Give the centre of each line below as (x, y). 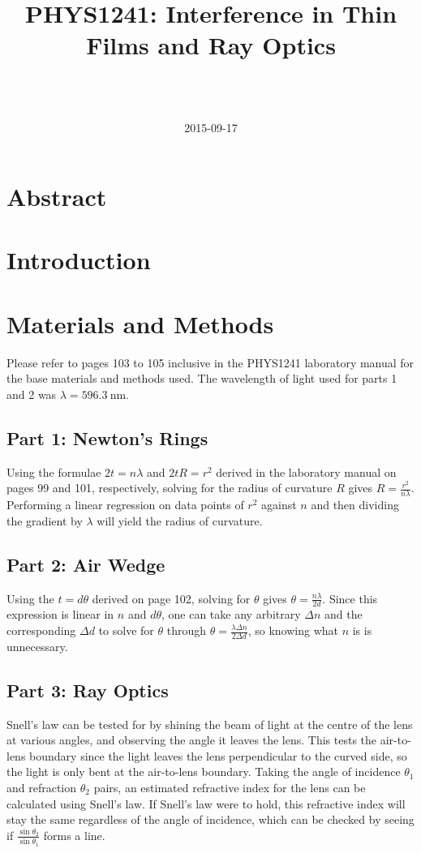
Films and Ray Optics (211, 45)
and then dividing (355, 505)
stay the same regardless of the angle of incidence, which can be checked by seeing (210, 819)
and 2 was (32, 394)
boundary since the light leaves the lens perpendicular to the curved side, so (218, 755)
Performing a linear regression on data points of (125, 505)
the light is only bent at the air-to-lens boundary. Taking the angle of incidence (204, 772)
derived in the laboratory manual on (306, 472)
